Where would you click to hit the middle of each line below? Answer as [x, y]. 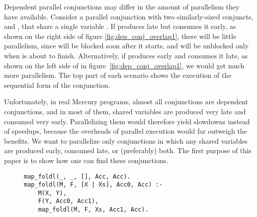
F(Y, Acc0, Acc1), [68, 201]
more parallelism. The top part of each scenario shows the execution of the [118, 75]
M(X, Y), [52, 193]
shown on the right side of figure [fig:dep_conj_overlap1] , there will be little [120, 36]
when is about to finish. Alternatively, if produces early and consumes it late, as [126, 55]
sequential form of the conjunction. [57, 85]
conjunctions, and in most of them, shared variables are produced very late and [125, 111]
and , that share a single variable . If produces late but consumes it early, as [120, 26]
